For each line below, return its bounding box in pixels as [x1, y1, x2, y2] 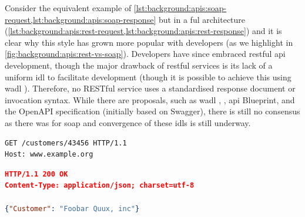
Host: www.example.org [5, 150, 93, 159]
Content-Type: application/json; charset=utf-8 [5, 181, 195, 190]
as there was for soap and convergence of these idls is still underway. [5, 116, 251, 128]
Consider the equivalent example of [5, 2, 132, 13]
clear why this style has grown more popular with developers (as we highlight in [5, 36, 293, 48]
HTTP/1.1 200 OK [5, 169, 68, 178]
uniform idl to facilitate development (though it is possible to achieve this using [5, 70, 291, 83]
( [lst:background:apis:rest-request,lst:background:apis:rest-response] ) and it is [5, 25, 282, 37]
